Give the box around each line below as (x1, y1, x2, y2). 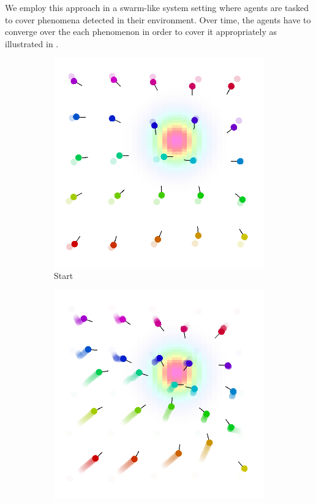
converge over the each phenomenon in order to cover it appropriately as (5, 25, 277, 38)
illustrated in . (5, 37, 59, 50)
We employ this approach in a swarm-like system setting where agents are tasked (5, 1, 309, 13)
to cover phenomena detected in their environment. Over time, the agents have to (5, 13, 311, 26)
